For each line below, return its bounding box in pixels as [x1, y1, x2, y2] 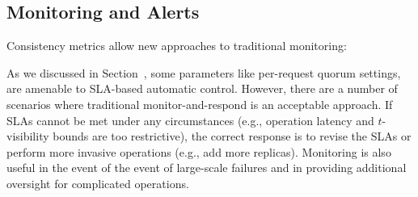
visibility [6, 128, 49, 145]
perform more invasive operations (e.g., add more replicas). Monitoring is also [6, 143, 391, 160]
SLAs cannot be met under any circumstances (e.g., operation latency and [6, 111, 374, 128]
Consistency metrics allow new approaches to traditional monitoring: [6, 37, 347, 54]
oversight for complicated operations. [6, 174, 189, 191]
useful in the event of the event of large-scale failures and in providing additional [6, 159, 407, 176]
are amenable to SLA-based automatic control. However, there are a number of [6, 80, 398, 97]
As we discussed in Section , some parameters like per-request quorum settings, [6, 64, 401, 81]
